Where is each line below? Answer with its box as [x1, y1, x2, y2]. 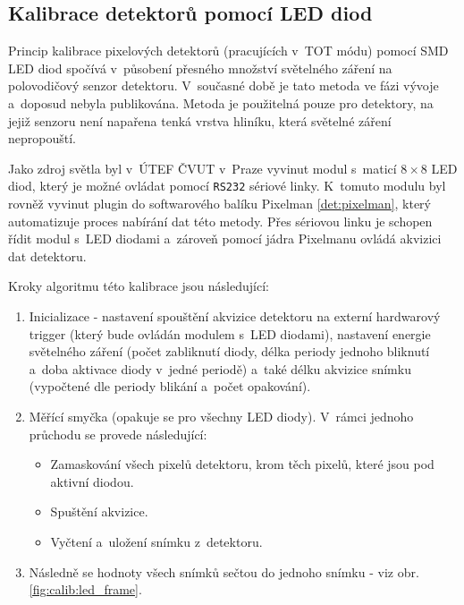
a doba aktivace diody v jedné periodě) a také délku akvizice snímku [29, 359, 411, 378]
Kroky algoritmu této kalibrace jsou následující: [8, 277, 269, 295]
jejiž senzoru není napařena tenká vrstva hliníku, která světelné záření [8, 111, 392, 130]
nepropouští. [8, 129, 76, 148]
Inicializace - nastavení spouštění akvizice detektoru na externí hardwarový [29, 306, 441, 325]
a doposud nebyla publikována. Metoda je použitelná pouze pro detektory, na [8, 93, 434, 112]
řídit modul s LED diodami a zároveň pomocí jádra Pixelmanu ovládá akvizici [8, 229, 442, 248]
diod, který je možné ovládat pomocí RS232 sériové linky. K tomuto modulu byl [8, 176, 446, 195]
